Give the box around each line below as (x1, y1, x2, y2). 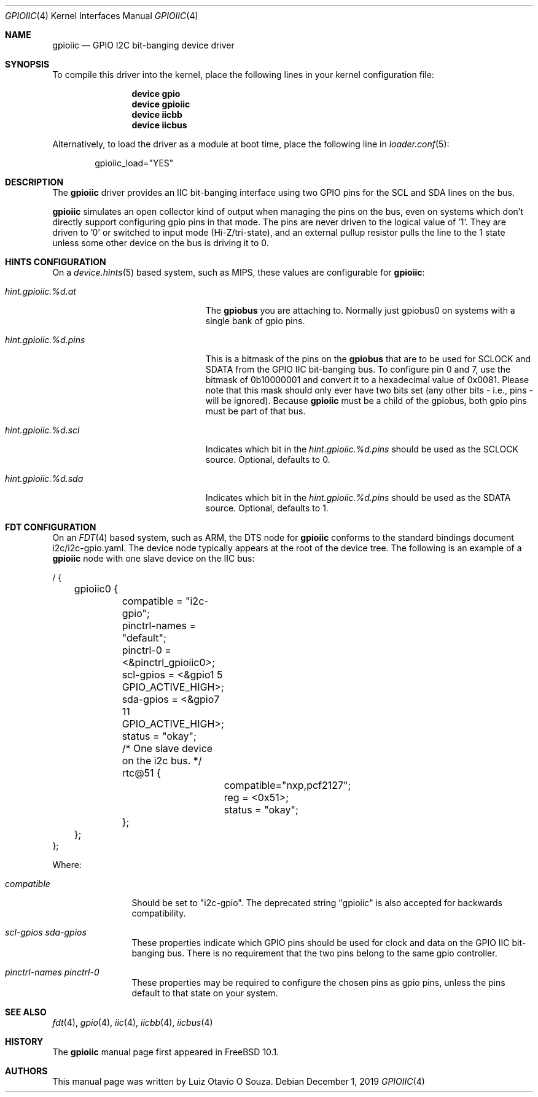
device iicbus (131, 120, 187, 130)
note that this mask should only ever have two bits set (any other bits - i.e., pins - (205, 385, 533, 395)
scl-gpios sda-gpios (5, 927, 87, 937)
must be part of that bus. (205, 406, 306, 416)
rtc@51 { (122, 767, 161, 779)
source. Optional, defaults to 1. (205, 503, 329, 513)
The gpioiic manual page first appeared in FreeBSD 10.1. (52, 1047, 279, 1057)
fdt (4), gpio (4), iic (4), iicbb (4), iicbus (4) (52, 1017, 213, 1028)
